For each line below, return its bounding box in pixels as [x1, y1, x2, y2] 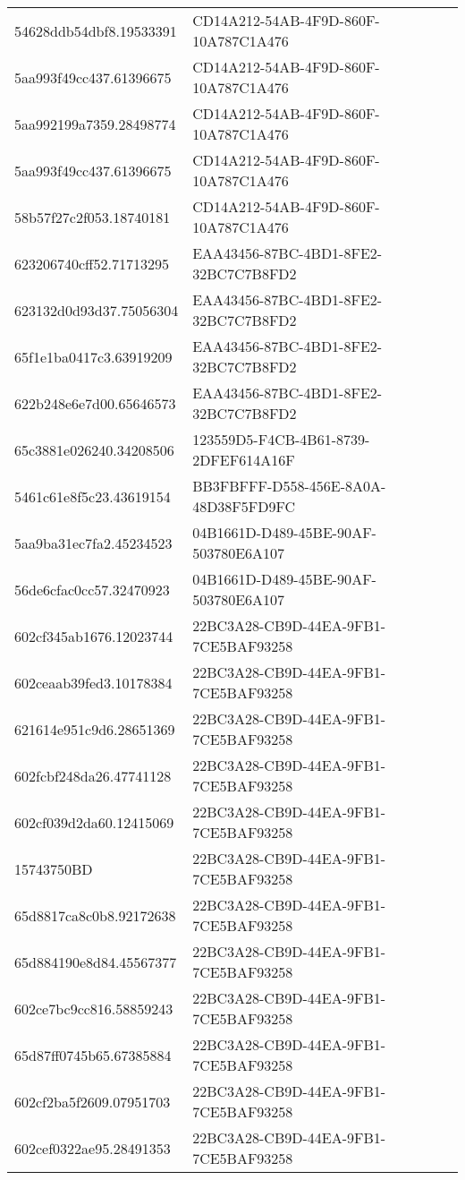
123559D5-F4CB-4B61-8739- [192, 429, 370, 449]
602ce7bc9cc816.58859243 [14, 997, 173, 1019]
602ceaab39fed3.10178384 [14, 671, 173, 693]
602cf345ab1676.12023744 [14, 625, 173, 646]
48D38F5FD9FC [192, 496, 296, 517]
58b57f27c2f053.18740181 [14, 206, 171, 227]
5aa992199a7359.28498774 [14, 113, 176, 134]
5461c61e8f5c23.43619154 [14, 485, 171, 507]
